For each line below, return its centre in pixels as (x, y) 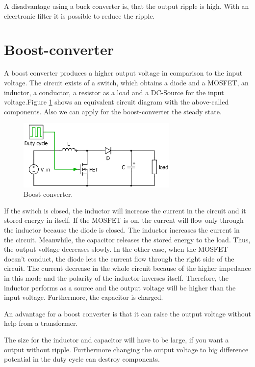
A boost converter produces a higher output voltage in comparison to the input (123, 73)
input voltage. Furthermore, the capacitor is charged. (84, 297)
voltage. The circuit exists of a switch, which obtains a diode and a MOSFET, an (126, 82)
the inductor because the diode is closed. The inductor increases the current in (122, 230)
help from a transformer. (41, 323)
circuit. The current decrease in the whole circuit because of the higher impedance (127, 268)
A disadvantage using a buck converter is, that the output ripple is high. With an (127, 6)
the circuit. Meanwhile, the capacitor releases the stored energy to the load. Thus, (127, 239)
